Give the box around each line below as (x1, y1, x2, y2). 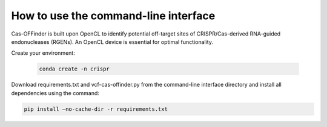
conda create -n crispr (39, 66, 110, 72)
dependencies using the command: (11, 89, 100, 96)
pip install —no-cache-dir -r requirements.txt (24, 105, 168, 113)
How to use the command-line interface (11, 9, 216, 22)
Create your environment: (11, 49, 75, 57)
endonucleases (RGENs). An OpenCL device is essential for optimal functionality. (11, 38, 214, 45)
